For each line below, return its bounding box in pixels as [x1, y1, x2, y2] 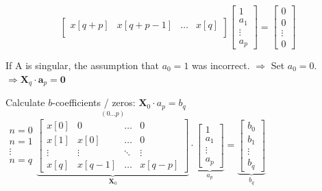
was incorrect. [192, 58, 250, 73]
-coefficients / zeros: [52, 95, 136, 110]
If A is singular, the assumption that [5, 58, 159, 73]
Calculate [5, 95, 45, 110]
